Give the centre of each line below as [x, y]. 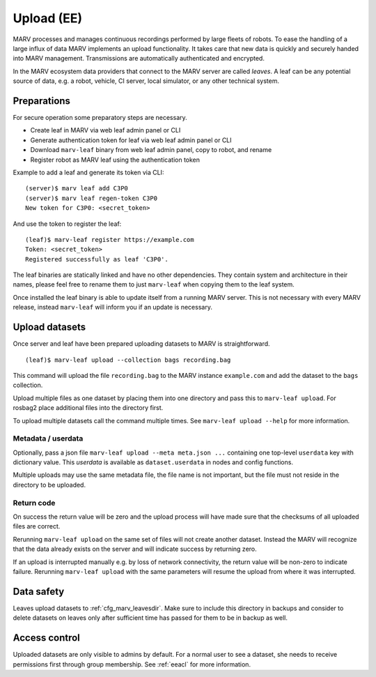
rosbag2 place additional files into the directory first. [88, 408]
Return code [34, 503]
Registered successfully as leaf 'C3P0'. [97, 259]
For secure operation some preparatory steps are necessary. [100, 118]
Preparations [42, 101]
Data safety [39, 592]
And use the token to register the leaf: [67, 224]
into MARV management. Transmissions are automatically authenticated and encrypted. [139, 59]
